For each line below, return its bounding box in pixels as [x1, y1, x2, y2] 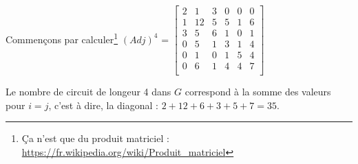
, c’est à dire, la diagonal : [48, 97, 158, 112]
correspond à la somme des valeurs [185, 84, 331, 99]
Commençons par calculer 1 [6, 30, 118, 46]
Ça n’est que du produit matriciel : [21, 131, 169, 145]
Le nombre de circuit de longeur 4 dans [6, 84, 171, 99]
